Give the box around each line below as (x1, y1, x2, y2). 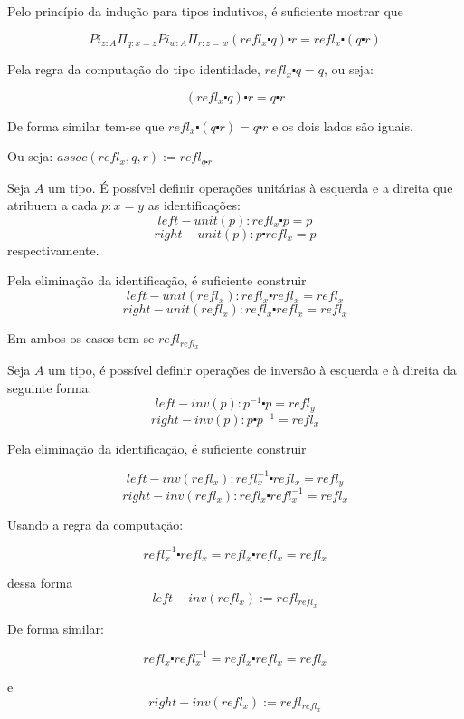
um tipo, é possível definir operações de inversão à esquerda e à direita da (48, 359, 457, 379)
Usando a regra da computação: (7, 514, 184, 533)
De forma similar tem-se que (7, 116, 165, 135)
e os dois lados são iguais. (271, 116, 413, 135)
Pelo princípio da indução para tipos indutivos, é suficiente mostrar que (7, 2, 403, 20)
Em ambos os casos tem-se (7, 329, 155, 348)
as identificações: (147, 196, 241, 215)
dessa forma (7, 573, 73, 592)
